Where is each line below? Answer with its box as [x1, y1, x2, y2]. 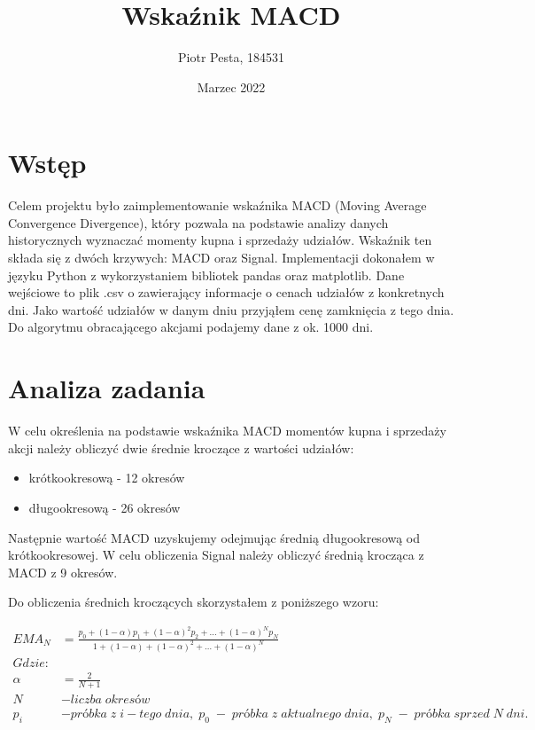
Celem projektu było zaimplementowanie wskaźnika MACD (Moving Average [8, 196, 427, 215]
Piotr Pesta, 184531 [178, 48, 284, 67]
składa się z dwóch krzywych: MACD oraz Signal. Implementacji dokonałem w [8, 248, 435, 267]
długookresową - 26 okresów [28, 498, 181, 516]
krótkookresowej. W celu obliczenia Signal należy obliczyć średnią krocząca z [8, 546, 424, 564]
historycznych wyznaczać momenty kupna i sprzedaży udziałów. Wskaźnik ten [8, 231, 432, 249]
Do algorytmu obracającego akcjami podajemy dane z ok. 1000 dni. [8, 318, 374, 336]
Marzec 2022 [197, 77, 266, 96]
